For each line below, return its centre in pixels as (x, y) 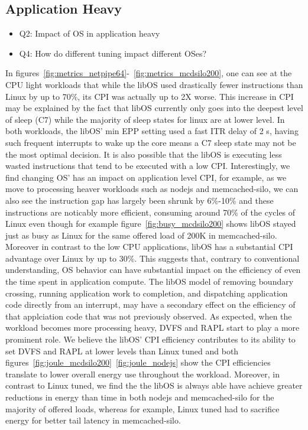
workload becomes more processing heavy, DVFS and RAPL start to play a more (153, 328)
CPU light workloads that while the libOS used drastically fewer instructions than (154, 84)
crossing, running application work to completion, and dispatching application (147, 293)
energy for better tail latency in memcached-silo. (93, 420)
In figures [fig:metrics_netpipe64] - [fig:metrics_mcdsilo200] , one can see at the (149, 73)
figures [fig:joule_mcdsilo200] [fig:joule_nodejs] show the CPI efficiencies (138, 362)
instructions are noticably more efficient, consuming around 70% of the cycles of (150, 212)
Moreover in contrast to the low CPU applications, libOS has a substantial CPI (149, 247)
